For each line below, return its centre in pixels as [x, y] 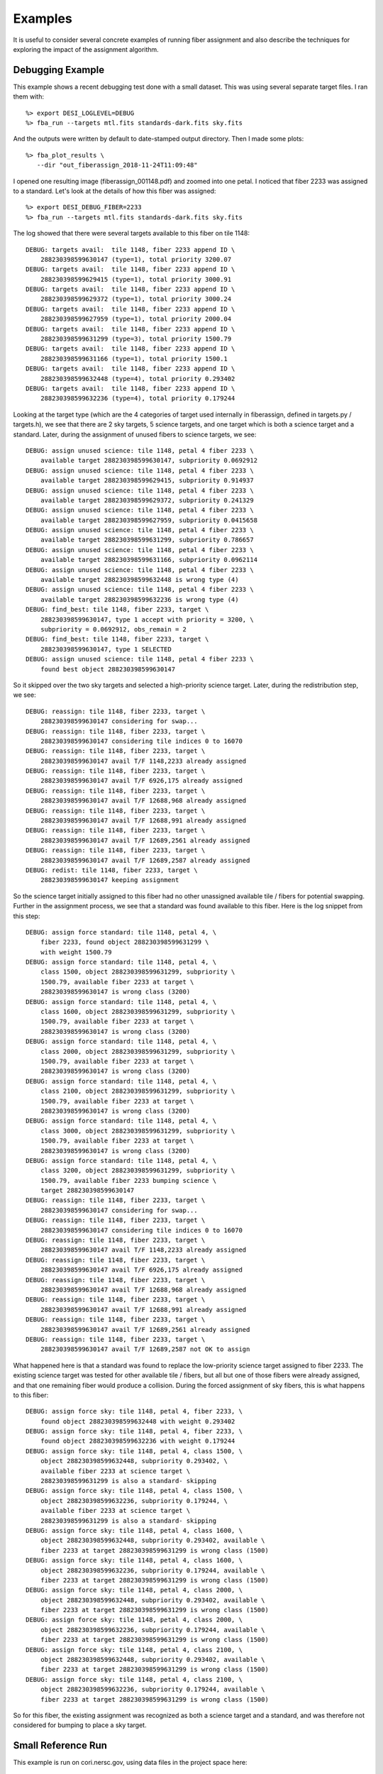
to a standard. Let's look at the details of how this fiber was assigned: [115, 191]
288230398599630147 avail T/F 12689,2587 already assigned [145, 860]
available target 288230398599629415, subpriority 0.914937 [147, 480]
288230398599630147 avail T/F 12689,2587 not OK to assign [145, 1349]
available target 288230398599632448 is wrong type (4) [139, 580]
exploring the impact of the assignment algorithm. [86, 49]
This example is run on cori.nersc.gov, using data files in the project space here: [130, 1763]
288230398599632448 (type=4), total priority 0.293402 [138, 379]
